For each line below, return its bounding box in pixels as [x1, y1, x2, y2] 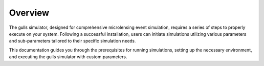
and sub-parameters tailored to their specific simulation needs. [9, 38, 136, 44]
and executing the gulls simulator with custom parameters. [9, 54, 127, 60]
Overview [9, 7, 49, 18]
